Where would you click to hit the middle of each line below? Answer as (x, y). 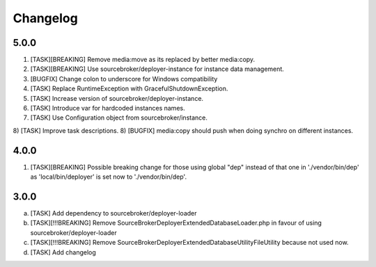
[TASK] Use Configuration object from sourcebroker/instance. (119, 118)
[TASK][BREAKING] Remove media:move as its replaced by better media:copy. (143, 60)
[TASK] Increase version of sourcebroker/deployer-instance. (117, 98)
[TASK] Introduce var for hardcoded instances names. (108, 108)
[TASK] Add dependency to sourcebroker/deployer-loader (113, 213)
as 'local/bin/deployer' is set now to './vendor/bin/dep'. (109, 177)
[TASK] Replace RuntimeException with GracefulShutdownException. (129, 89)
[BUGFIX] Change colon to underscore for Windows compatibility (124, 79)
